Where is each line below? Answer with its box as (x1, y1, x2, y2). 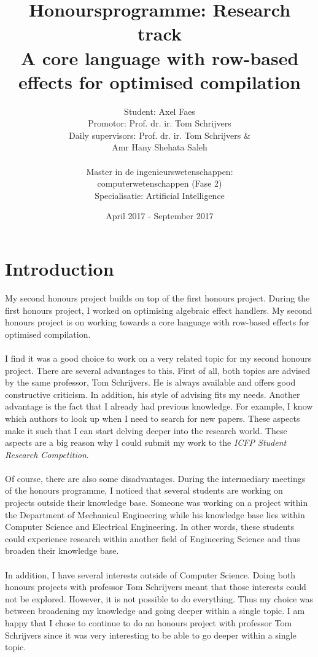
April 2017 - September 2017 (106, 209, 214, 222)
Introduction (5, 256, 114, 281)
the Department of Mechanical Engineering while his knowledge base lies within (5, 508, 305, 521)
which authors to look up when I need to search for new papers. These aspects (5, 411, 300, 424)
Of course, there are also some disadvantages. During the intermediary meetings (5, 472, 306, 484)
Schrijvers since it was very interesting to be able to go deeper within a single (5, 628, 297, 641)
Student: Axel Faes (124, 104, 195, 117)
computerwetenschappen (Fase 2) (97, 177, 222, 190)
